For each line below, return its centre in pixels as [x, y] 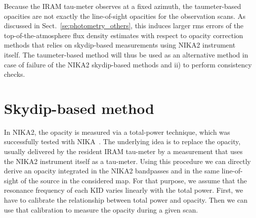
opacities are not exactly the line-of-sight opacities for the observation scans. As [125, 16]
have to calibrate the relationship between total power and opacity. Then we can [126, 200]
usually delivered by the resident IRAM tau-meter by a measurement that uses [123, 151]
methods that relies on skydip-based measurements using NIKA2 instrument [120, 45]
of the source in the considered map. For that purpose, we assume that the [134, 180]
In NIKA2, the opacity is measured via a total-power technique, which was [117, 132]
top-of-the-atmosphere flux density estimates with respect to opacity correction [124, 35]
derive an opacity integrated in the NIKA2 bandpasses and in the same [112, 171]
